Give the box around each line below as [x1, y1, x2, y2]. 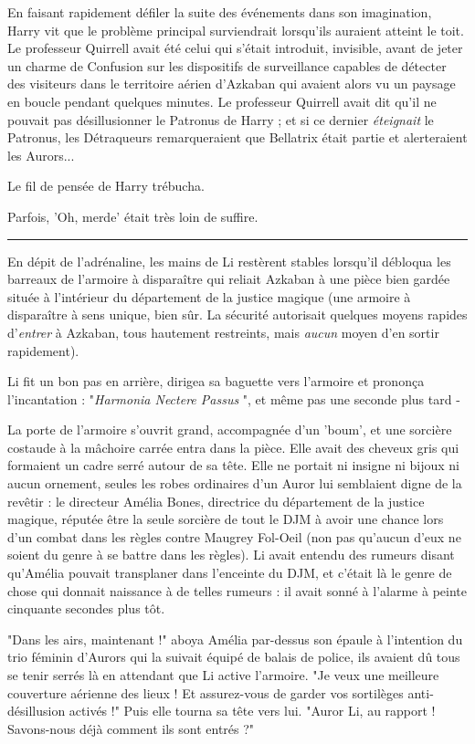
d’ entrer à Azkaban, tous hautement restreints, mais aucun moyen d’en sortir [7, 322, 439, 341]
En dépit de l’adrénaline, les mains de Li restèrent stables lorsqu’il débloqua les [7, 251, 451, 270]
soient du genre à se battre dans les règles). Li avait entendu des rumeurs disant [7, 545, 455, 564]
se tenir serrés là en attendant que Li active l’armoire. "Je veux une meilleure [7, 665, 439, 684]
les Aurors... [7, 145, 75, 164]
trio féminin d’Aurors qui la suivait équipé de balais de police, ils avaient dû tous [7, 647, 460, 666]
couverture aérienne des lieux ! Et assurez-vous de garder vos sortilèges [7, 683, 404, 702]
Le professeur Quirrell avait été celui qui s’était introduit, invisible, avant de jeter [7, 38, 463, 58]
